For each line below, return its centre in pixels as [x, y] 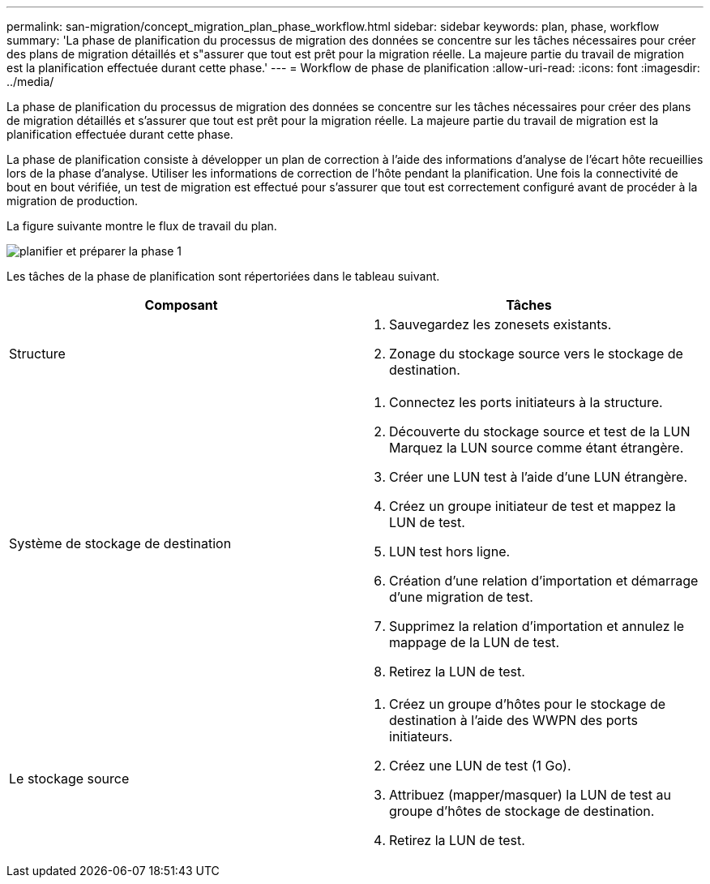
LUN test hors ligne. [450, 551]
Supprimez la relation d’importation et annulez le [537, 626]
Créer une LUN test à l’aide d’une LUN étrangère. [539, 477]
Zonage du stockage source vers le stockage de [536, 354]
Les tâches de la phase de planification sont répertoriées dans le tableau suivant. [223, 276]
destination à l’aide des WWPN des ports [513, 720]
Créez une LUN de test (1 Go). [480, 766]
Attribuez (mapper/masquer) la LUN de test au [530, 795]
